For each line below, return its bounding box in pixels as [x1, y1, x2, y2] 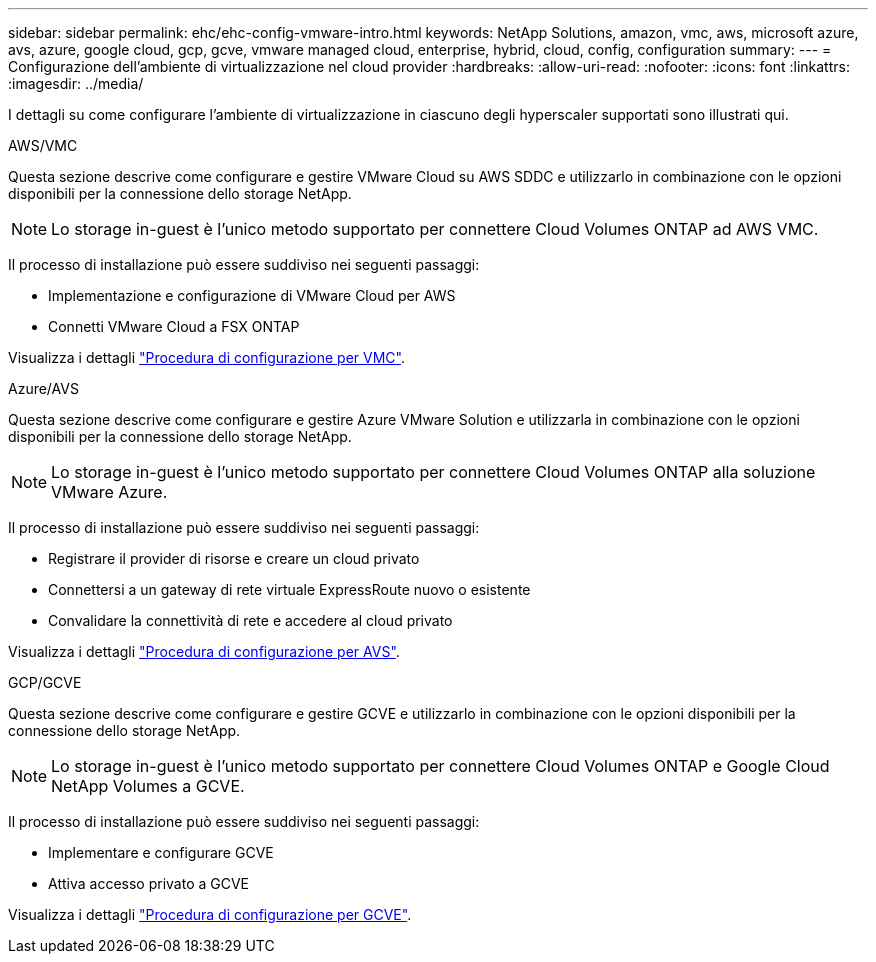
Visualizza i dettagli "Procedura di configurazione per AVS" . [8, 643, 400, 660]
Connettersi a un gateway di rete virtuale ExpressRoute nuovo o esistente [48, 581, 531, 598]
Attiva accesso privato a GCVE [48, 875, 250, 892]
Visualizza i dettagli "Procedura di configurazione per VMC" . [8, 349, 405, 366]
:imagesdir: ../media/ [8, 75, 144, 92]
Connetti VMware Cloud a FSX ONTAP [48, 318, 300, 335]
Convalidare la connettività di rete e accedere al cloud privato [48, 612, 453, 629]
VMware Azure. [51, 482, 168, 502]
